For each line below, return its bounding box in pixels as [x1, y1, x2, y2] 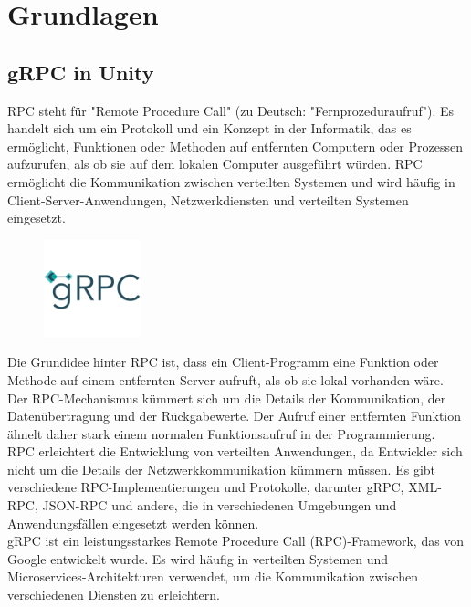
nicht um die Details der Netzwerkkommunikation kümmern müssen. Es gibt [7, 459, 436, 478]
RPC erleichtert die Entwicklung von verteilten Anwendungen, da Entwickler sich [7, 442, 463, 461]
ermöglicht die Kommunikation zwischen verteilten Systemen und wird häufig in [7, 172, 455, 191]
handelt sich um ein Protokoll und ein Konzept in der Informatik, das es [7, 119, 412, 138]
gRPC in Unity [7, 58, 154, 86]
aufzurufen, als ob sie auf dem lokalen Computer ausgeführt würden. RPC [7, 154, 423, 173]
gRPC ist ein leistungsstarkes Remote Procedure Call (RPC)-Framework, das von [7, 531, 465, 550]
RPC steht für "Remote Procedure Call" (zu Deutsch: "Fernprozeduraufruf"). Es [7, 100, 455, 120]
